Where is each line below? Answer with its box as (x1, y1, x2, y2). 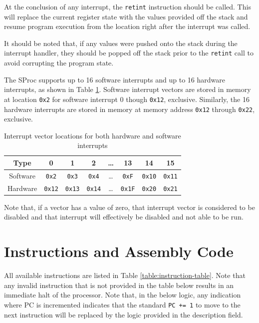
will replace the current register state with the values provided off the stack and (4, 11, 248, 21)
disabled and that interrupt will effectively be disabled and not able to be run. (4, 211, 244, 222)
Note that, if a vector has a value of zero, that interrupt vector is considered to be (4, 201, 255, 212)
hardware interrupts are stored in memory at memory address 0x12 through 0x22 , (4, 103, 255, 114)
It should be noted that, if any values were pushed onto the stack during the (4, 37, 238, 48)
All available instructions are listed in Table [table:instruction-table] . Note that (4, 270, 246, 280)
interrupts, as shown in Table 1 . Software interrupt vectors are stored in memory (4, 84, 251, 94)
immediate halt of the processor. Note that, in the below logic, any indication (4, 289, 241, 300)
